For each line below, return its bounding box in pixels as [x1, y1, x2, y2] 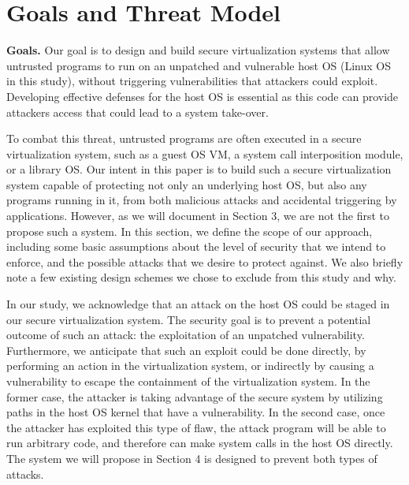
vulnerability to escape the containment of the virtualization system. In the [6, 373, 370, 389]
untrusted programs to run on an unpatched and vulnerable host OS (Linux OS [6, 57, 391, 73]
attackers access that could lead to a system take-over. [6, 103, 269, 120]
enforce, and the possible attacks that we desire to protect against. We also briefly [6, 253, 403, 270]
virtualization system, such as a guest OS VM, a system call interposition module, [6, 145, 403, 162]
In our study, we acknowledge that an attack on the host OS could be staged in [6, 296, 390, 312]
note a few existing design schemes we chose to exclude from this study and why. [6, 269, 396, 285]
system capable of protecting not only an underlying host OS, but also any [6, 176, 367, 192]
